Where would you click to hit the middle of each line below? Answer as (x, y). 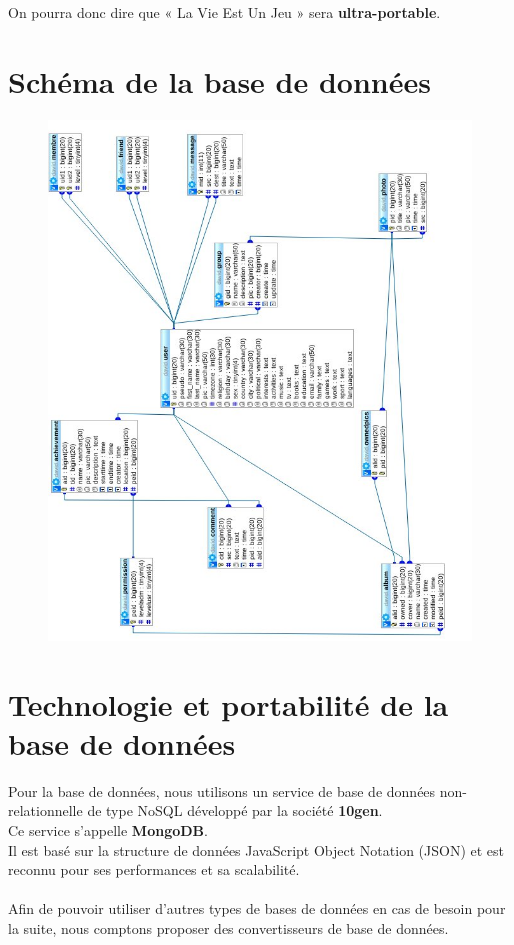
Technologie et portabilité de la (228, 703)
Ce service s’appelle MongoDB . (108, 830)
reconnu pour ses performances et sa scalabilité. (154, 869)
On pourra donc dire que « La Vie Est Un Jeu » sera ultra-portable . (224, 12)
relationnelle (45, 810)
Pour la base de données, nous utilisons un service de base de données (222, 790)
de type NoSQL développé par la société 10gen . (235, 810)
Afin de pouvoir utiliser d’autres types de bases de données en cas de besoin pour (257, 908)
